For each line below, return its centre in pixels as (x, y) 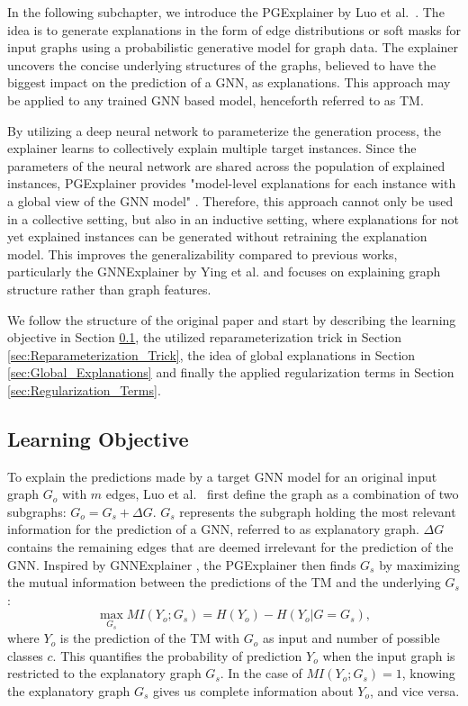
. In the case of (261, 673)
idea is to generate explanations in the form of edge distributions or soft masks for (234, 29)
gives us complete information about (253, 690)
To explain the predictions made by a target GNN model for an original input (222, 476)
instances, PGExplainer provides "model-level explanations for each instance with (232, 183)
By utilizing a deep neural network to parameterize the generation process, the (225, 130)
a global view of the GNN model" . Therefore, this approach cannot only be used (230, 200)
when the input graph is (389, 655)
